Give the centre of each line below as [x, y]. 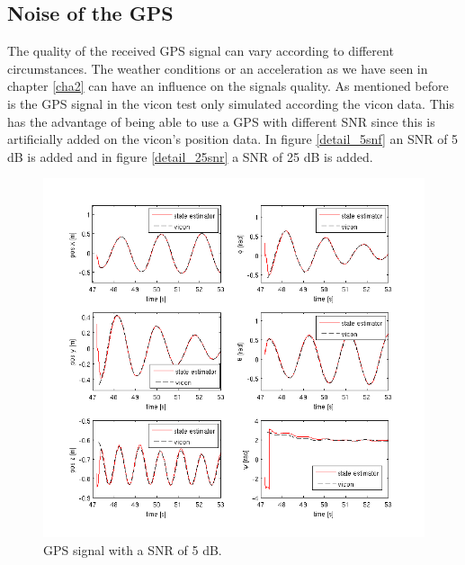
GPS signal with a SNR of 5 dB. [133, 549]
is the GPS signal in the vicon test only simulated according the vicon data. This [231, 103]
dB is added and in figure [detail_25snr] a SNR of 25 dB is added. [190, 156]
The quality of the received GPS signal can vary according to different [201, 51]
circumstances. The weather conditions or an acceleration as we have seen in [218, 68]
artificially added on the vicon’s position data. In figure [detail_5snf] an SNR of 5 [233, 139]
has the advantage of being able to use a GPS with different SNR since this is [221, 121]
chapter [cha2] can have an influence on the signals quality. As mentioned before [228, 86]
